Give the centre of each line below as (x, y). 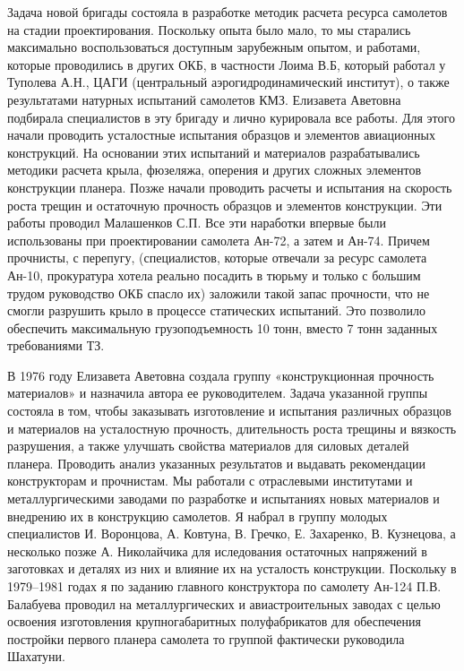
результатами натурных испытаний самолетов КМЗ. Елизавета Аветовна (204, 99)
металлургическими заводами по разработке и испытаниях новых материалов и (223, 499)
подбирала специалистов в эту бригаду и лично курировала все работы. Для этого (231, 117)
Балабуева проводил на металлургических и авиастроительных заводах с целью (224, 603)
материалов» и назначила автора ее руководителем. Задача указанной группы (218, 393)
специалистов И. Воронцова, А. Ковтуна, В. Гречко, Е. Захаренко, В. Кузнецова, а (232, 533)
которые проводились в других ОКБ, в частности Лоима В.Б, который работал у (227, 64)
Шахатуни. (36, 656)
